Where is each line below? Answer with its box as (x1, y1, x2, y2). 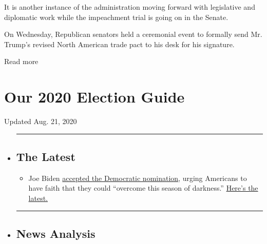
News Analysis (16, 226, 96, 241)
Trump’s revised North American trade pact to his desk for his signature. (4, 38, 235, 49)
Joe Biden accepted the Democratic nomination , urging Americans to (28, 172, 247, 183)
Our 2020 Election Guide (4, 86, 185, 107)
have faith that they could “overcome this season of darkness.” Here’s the (28, 182, 258, 193)
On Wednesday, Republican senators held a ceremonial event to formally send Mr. (4, 29, 262, 39)
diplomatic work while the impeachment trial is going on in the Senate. (4, 11, 228, 22)
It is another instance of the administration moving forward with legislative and (4, 2, 255, 12)
